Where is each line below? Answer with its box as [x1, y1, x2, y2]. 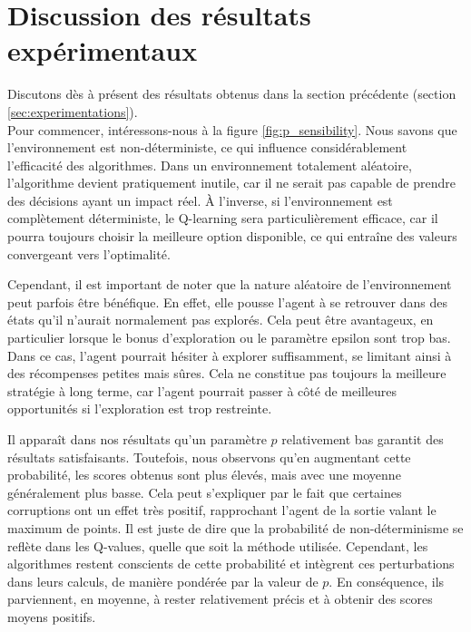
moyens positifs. [7, 607, 96, 626]
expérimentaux [7, 32, 198, 69]
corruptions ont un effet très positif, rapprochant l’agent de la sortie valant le [7, 501, 437, 520]
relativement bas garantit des [281, 430, 444, 448]
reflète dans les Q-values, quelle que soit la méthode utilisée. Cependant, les [7, 536, 428, 555]
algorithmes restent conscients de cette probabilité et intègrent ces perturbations [7, 554, 455, 573]
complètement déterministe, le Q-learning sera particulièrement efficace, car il [7, 209, 438, 228]
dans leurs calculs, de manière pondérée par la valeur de [7, 571, 319, 590]
